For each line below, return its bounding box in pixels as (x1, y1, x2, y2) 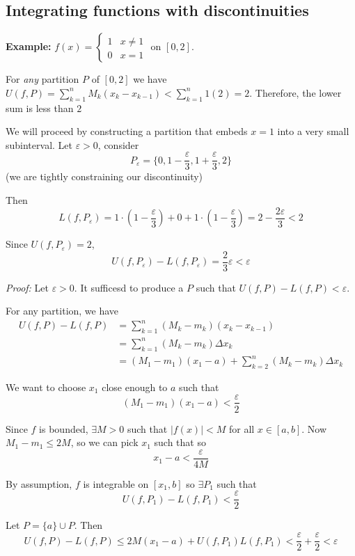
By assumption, (6, 476, 72, 491)
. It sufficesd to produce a (74, 280, 184, 294)
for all (228, 421, 255, 436)
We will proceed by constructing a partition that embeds (6, 124, 248, 138)
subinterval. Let (6, 137, 72, 152)
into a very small (277, 124, 349, 138)
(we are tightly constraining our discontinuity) (6, 169, 203, 184)
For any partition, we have (6, 303, 119, 318)
